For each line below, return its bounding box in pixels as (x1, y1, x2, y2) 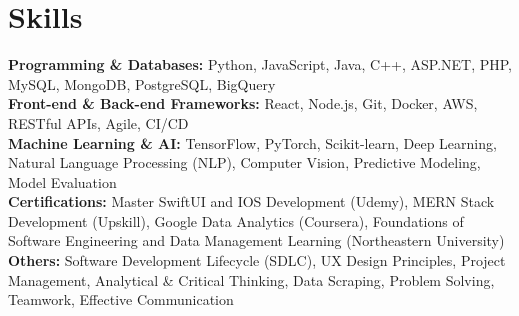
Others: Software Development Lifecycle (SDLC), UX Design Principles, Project (8, 250, 506, 271)
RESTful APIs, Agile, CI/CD (8, 112, 189, 133)
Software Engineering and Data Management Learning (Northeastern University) (8, 230, 505, 251)
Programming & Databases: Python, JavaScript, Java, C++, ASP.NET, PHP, (8, 54, 513, 75)
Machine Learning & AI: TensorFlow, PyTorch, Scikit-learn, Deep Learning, (8, 132, 497, 153)
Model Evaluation (8, 171, 117, 192)
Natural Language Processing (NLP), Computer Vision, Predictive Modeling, (8, 152, 481, 173)
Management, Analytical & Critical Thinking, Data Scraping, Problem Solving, (8, 269, 495, 290)
